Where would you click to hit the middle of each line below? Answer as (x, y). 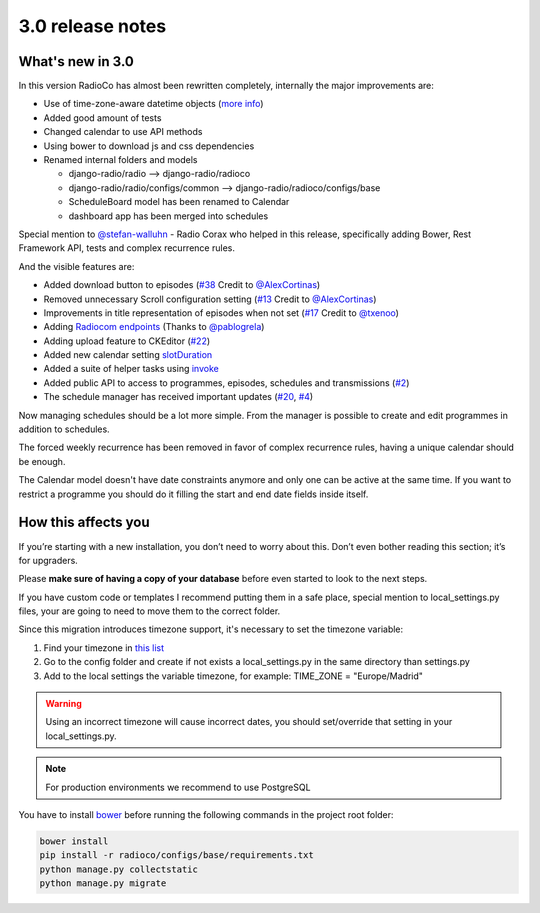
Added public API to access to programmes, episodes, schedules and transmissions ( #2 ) (226, 382)
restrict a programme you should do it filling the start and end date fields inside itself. (193, 494)
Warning (63, 704)
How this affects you (84, 522)
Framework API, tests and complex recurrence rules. (126, 248)
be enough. (42, 461)
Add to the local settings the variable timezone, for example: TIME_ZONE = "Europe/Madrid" (233, 676)
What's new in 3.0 (76, 61)
